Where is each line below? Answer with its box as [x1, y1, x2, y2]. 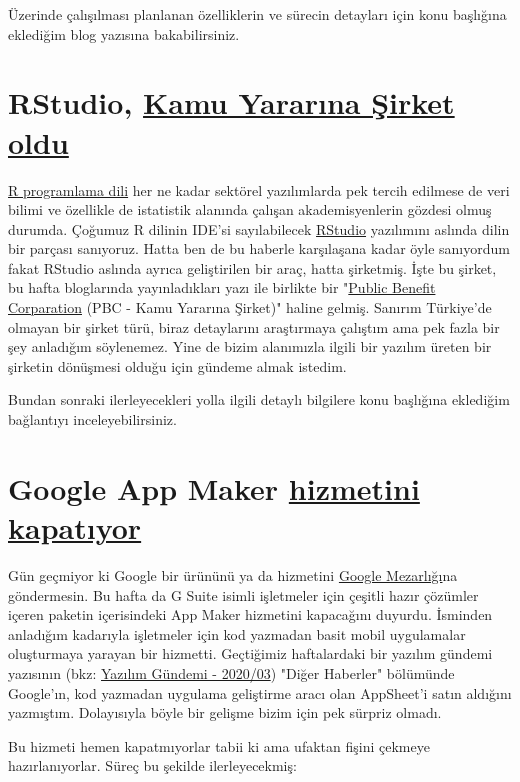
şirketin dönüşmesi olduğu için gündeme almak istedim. [8, 355, 347, 376]
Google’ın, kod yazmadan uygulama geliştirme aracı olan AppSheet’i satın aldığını [8, 682, 512, 703]
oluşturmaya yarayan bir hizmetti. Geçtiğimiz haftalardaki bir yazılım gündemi [8, 643, 493, 664]
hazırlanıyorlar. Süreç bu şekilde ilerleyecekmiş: [8, 755, 297, 776]
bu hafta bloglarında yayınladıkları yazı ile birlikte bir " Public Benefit [8, 277, 436, 298]
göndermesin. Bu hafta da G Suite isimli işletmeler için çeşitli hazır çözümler [8, 584, 479, 605]
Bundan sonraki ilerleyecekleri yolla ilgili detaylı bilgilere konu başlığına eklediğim [8, 389, 510, 410]
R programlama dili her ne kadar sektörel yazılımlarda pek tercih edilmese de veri [8, 179, 510, 200]
